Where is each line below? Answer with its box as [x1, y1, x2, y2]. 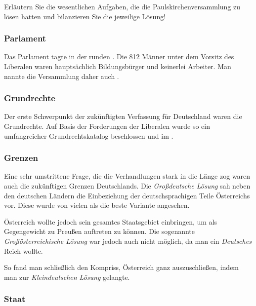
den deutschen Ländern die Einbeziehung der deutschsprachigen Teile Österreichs [4, 190, 250, 200]
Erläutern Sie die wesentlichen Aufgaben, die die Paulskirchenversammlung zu [4, 1, 240, 11]
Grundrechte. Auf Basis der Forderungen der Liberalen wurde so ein [4, 121, 210, 131]
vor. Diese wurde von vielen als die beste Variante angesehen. [4, 200, 190, 210]
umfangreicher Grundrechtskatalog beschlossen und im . [4, 130, 173, 141]
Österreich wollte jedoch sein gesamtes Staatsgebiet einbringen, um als [4, 216, 217, 227]
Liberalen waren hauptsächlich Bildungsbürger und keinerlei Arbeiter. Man [4, 61, 231, 71]
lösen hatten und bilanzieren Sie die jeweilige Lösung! [4, 11, 166, 21]
